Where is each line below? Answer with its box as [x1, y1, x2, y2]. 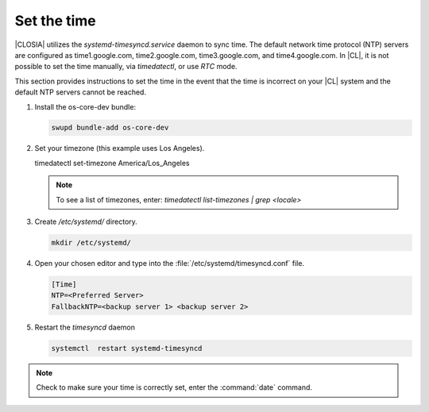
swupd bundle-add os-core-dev [51, 123, 169, 133]
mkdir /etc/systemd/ [51, 238, 131, 248]
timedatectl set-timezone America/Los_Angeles [34, 158, 190, 167]
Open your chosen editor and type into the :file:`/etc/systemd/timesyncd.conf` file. [34, 259, 305, 268]
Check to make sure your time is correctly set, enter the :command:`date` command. [36, 383, 313, 392]
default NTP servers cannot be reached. [14, 87, 147, 97]
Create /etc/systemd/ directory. [34, 217, 138, 226]
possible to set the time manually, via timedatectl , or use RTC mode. [14, 62, 238, 71]
